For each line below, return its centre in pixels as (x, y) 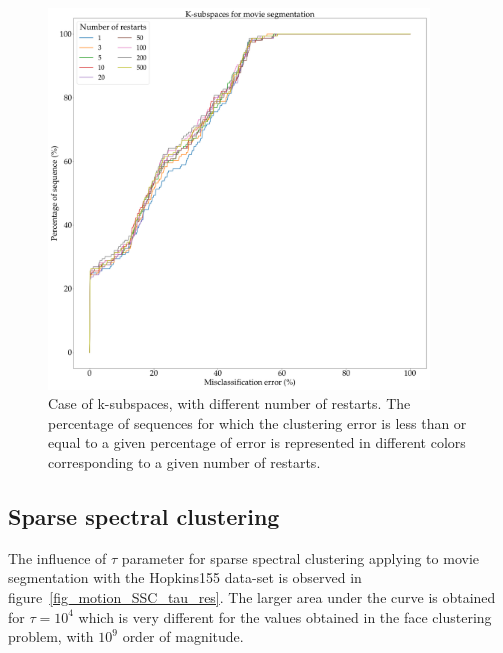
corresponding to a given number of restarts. (184, 461)
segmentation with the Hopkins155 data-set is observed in (185, 577)
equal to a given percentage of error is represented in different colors (257, 442)
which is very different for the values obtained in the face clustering (285, 616)
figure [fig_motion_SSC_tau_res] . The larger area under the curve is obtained (252, 596)
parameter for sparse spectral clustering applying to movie (300, 557)
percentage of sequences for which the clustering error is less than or (257, 422)
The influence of (57, 557)
